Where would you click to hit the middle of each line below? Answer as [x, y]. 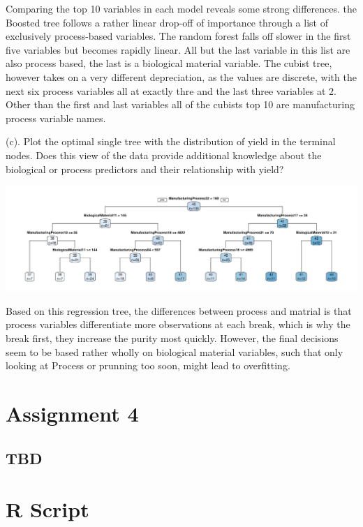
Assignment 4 [72, 413]
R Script [47, 509]
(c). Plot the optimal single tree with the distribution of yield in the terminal [171, 141]
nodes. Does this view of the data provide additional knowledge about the [164, 155]
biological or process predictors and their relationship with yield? [145, 169]
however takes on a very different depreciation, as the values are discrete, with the [181, 76]
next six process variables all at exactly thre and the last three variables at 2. [171, 90]
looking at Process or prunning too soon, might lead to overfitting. [148, 365]
